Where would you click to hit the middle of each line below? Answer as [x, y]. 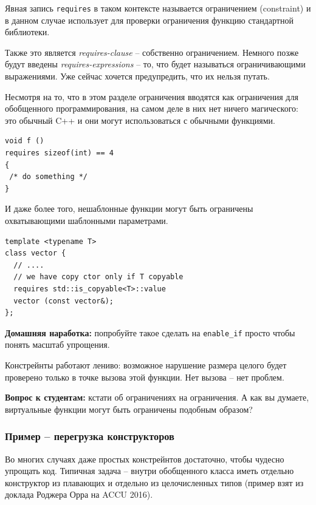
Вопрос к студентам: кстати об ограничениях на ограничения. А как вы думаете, [157, 397]
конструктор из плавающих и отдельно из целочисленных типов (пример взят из [154, 482]
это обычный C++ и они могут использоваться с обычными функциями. [140, 120]
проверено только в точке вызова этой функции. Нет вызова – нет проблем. [145, 377]
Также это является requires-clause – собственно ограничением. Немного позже [152, 52]
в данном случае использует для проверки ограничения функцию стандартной [149, 20]
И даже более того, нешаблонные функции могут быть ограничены [129, 208]
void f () [25, 141]
